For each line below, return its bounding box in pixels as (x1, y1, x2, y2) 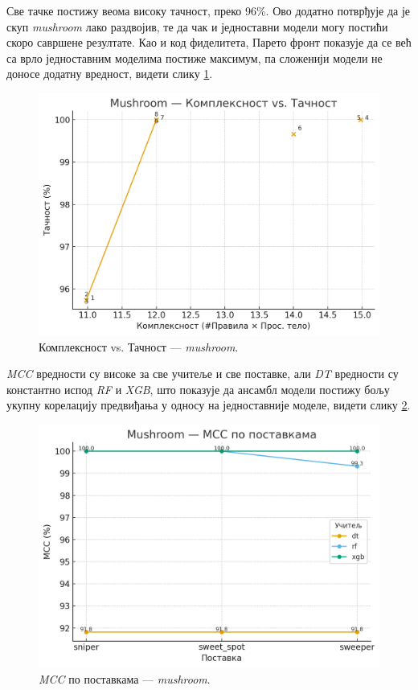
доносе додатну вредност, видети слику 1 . (6, 65, 213, 82)
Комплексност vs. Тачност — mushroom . (39, 338, 239, 355)
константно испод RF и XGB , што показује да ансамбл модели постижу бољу (6, 380, 390, 397)
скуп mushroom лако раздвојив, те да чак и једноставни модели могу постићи (6, 18, 388, 35)
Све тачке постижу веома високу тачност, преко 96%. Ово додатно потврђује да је (6, 2, 411, 18)
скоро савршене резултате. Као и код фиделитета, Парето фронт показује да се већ (6, 34, 412, 51)
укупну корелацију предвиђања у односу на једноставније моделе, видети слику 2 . (6, 396, 411, 413)
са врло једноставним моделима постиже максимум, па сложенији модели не (6, 49, 383, 66)
